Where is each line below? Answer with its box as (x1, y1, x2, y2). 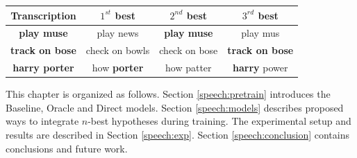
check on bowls (85, 43, 150, 58)
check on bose (159, 43, 218, 58)
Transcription (10, 8, 76, 22)
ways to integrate (6, 114, 79, 128)
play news (97, 26, 139, 40)
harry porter (13, 60, 74, 75)
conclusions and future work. (6, 141, 128, 155)
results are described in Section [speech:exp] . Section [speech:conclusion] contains (6, 127, 349, 141)
